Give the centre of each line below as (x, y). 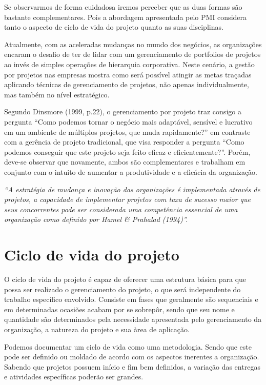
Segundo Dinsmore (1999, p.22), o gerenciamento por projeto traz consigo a (123, 112)
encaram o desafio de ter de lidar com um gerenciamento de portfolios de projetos (132, 54)
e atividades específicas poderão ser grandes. (74, 377)
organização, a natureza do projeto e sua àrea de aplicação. (97, 329)
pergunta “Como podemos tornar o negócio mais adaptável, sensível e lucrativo (128, 121)
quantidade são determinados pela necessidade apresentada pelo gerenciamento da (133, 319)
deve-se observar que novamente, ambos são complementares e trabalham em (125, 162)
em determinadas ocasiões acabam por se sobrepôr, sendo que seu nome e (119, 309)
